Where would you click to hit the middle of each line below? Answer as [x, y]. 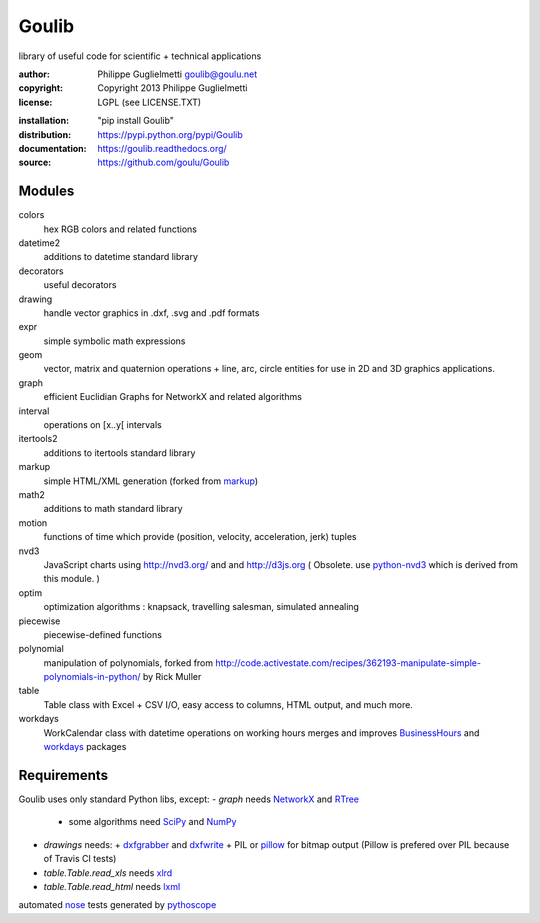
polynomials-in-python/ [92, 677]
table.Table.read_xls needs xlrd [108, 872]
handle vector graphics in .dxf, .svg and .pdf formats [151, 312]
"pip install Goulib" [136, 121]
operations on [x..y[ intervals [102, 425]
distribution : [45, 134]
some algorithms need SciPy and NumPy [152, 822]
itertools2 [38, 439]
